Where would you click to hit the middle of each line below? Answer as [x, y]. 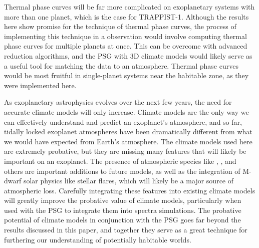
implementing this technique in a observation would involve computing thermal [125, 36]
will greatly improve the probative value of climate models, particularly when [123, 200]
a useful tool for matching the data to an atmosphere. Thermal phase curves [121, 65]
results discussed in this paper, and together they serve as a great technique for [126, 230]
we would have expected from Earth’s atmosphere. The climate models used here [128, 141]
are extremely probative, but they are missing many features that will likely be [125, 151]
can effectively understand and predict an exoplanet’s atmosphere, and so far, [123, 121]
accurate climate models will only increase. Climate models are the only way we [126, 111]
